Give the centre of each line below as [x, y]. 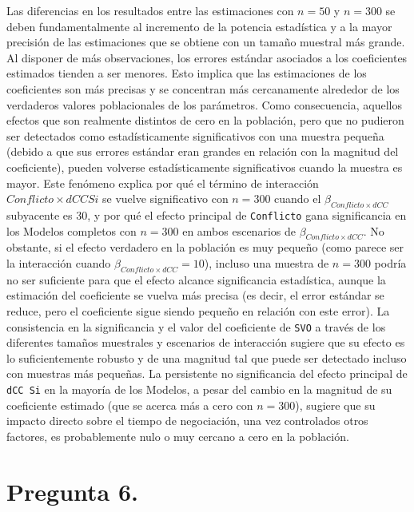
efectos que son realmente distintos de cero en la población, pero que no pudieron [205, 120]
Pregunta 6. [72, 491]
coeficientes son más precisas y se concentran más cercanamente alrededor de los [203, 88]
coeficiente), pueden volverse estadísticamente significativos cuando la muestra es [205, 167]
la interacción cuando [59, 262]
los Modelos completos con [72, 230]
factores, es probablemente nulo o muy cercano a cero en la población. [178, 436]
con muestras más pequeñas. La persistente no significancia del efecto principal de [207, 373]
